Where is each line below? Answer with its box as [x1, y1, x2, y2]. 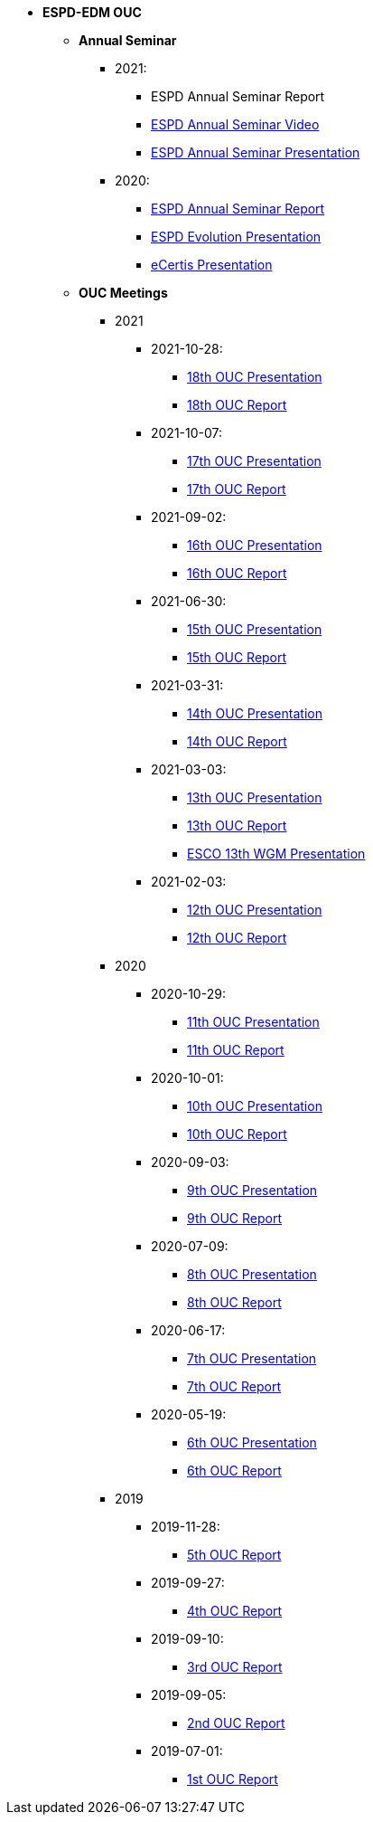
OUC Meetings [79, 285, 168, 300]
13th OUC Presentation [187, 790, 322, 805]
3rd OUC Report [187, 1659, 283, 1675]
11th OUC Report [187, 1042, 284, 1058]
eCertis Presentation [151, 257, 273, 272]
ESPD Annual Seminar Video [151, 117, 320, 132]
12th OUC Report [187, 930, 287, 945]
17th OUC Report [187, 481, 286, 497]
